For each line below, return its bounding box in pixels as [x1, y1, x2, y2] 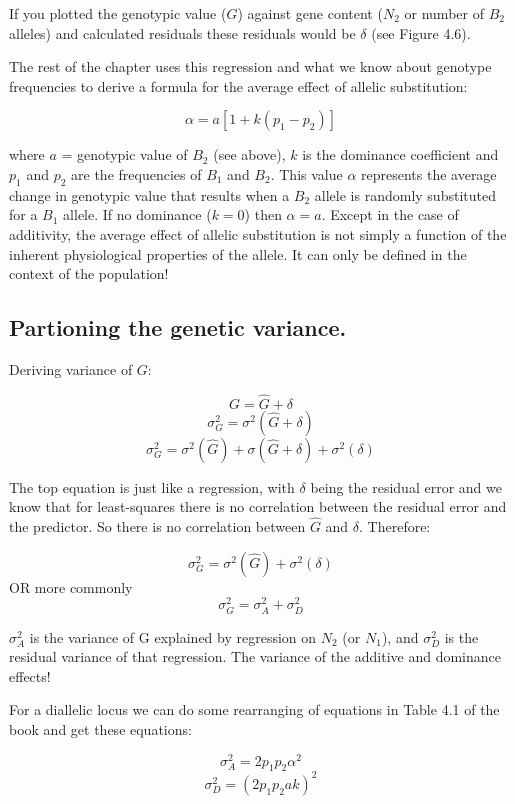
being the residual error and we [310, 476, 502, 497]
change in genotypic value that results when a [9, 184, 290, 205]
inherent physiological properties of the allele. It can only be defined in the [9, 243, 467, 264]
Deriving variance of [9, 358, 133, 379]
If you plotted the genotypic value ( [9, 3, 227, 23]
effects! [9, 665, 51, 686]
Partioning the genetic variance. [9, 312, 347, 343]
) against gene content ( [237, 3, 383, 23]
